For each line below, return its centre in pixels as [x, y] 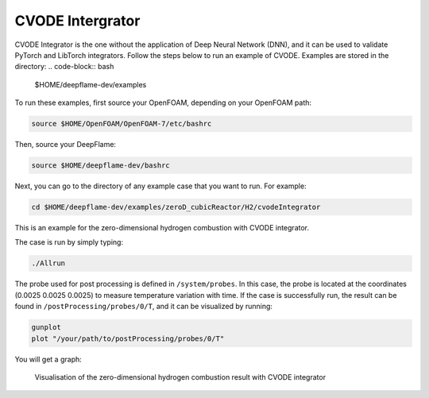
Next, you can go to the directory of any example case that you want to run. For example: [160, 186]
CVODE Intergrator [77, 21]
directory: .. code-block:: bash [64, 67]
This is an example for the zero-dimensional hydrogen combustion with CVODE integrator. [162, 228]
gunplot [46, 327]
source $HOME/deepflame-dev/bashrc [100, 166]
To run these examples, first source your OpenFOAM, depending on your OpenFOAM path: [163, 102]
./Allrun [48, 263]
